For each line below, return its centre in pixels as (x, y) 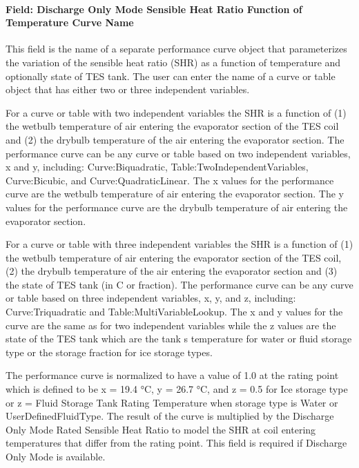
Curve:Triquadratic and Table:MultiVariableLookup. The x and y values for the (174, 312)
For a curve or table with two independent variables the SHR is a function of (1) (176, 112)
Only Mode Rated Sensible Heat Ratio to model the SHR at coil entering (161, 429)
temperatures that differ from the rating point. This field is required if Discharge (176, 443)
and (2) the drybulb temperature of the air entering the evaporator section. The (175, 139)
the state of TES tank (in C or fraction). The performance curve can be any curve (179, 284)
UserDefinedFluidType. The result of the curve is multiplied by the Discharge (170, 416)
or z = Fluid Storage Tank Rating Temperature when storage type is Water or (172, 402)
